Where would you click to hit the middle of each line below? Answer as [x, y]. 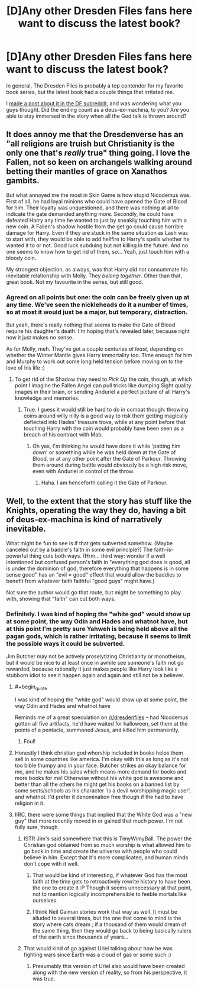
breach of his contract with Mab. [63, 435]
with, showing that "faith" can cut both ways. [61, 598]
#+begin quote [31, 687]
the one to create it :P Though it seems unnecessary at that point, [112, 888]
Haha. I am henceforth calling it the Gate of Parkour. [104, 483]
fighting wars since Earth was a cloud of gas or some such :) [97, 954]
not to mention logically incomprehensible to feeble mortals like [110, 894]
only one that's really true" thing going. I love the [98, 153]
